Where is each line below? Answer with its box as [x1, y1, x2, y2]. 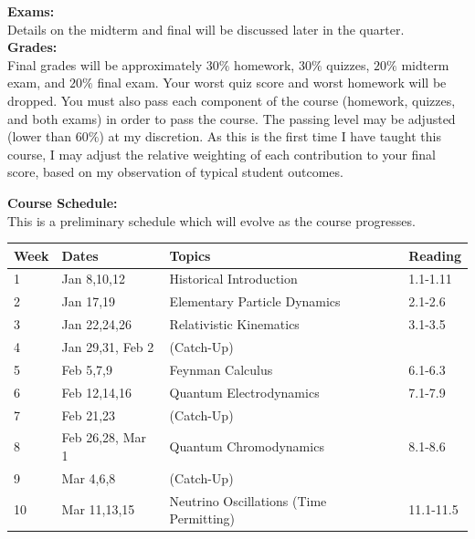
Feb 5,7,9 [61, 359, 112, 378]
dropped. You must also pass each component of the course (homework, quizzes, [7, 90, 456, 109]
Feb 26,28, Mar [61, 428, 146, 447]
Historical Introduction [169, 269, 298, 288]
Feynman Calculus [169, 359, 273, 378]
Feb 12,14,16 [61, 382, 132, 401]
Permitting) [169, 509, 236, 528]
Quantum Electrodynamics [169, 382, 320, 401]
